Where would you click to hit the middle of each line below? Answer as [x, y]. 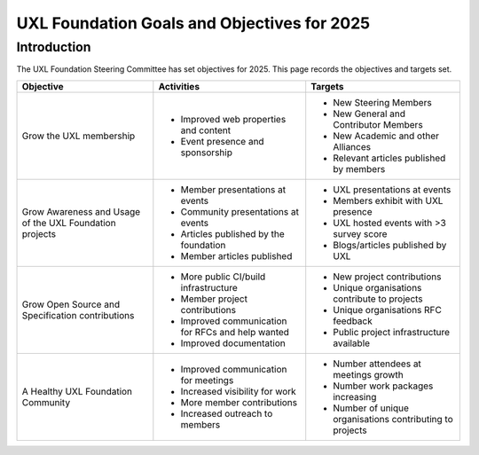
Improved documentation [233, 343]
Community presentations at [239, 211]
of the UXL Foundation [69, 223]
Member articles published [236, 255]
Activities [179, 86]
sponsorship [206, 153]
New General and [369, 114]
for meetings [207, 380]
